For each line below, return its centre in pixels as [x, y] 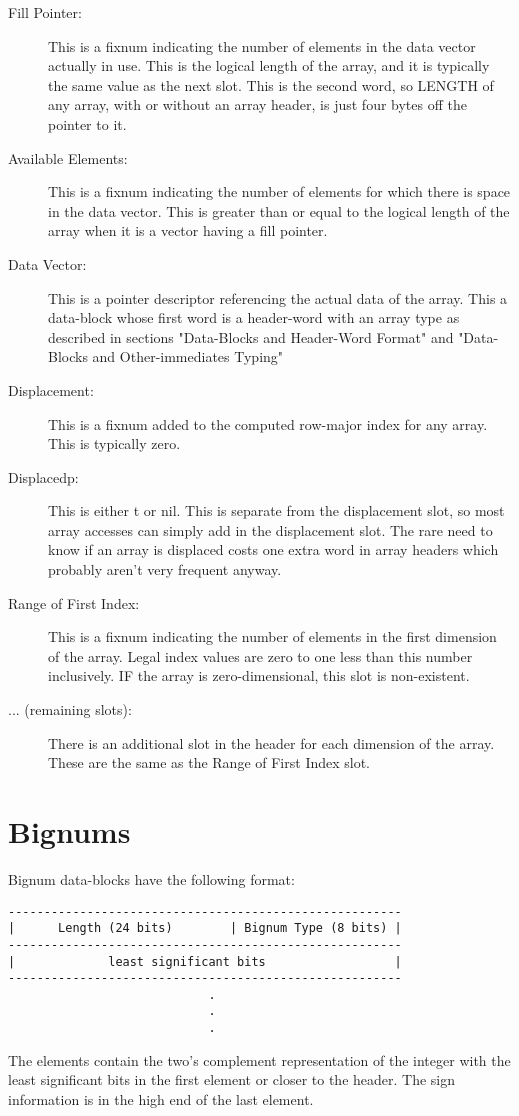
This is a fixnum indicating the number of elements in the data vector [262, 45]
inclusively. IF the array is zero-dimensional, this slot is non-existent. [259, 675]
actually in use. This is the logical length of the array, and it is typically [269, 65]
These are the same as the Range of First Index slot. [209, 762]
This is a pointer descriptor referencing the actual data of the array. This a [278, 297]
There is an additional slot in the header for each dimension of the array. [271, 742]
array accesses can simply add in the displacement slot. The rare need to [270, 529]
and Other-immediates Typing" [188, 356]
